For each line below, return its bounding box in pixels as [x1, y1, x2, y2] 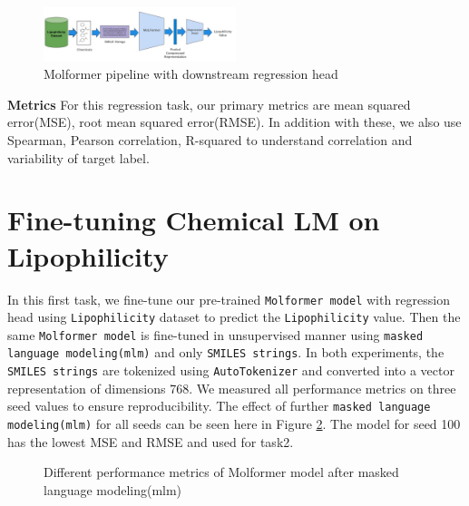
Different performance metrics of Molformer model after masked [44, 462, 399, 482]
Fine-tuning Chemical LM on [7, 201, 380, 238]
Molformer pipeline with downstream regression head [44, 64, 338, 83]
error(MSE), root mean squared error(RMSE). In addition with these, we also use [7, 112, 462, 131]
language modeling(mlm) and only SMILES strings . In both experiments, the [7, 343, 445, 362]
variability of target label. [7, 148, 150, 167]
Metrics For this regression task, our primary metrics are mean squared [7, 94, 411, 113]
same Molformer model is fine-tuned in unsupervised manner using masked [7, 325, 424, 344]
